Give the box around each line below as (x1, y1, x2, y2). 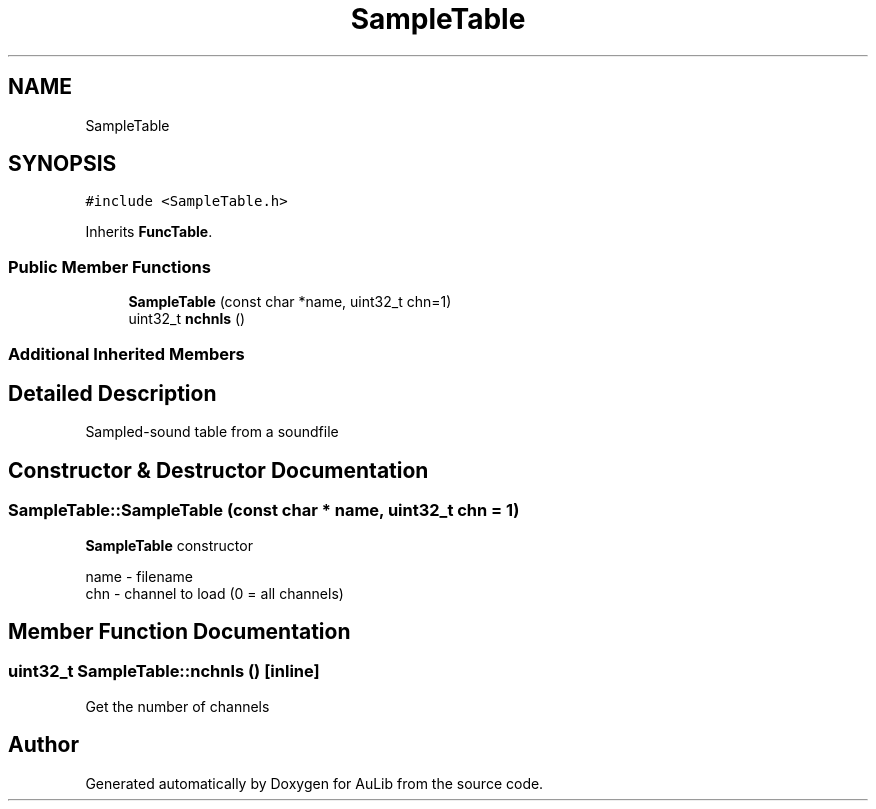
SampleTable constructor (85, 536, 253, 554)
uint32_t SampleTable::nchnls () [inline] (8, 661, 320, 682)
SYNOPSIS (8, 151, 117, 177)
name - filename (85, 567, 193, 585)
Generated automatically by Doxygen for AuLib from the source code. (85, 774, 544, 792)
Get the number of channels (85, 697, 270, 715)
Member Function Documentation (8, 619, 351, 645)
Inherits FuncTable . (85, 223, 213, 241)
